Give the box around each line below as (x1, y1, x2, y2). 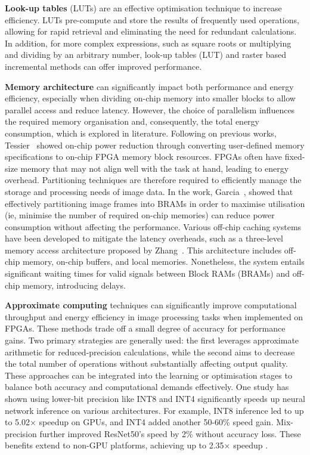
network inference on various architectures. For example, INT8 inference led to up (5, 404, 304, 416)
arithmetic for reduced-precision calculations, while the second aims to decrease (5, 345, 295, 358)
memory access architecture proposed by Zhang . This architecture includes (5, 243, 282, 256)
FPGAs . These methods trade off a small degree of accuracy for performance (5, 322, 286, 335)
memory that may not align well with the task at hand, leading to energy (20, 162, 289, 174)
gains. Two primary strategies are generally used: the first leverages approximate (5, 334, 299, 346)
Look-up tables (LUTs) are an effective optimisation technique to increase (5, 2, 282, 14)
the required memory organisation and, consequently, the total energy (5, 115, 259, 128)
